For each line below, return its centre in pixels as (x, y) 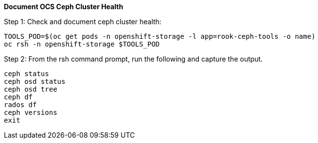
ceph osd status (35, 81)
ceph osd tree (31, 89)
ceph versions (31, 112)
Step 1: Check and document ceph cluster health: (83, 22)
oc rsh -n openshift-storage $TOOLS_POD (82, 44)
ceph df (18, 97)
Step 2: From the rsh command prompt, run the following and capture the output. (133, 59)
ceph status (26, 74)
